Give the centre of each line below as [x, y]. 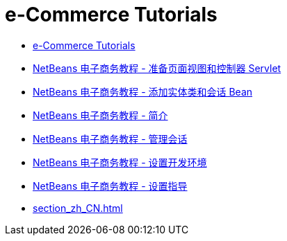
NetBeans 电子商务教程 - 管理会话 [110, 139]
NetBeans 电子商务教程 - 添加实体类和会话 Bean [143, 91]
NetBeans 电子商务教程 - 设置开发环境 [120, 162]
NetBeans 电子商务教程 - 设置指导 [110, 186]
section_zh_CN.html [78, 208]
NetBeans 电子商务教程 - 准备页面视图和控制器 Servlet [157, 68]
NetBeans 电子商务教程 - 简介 [100, 115]
